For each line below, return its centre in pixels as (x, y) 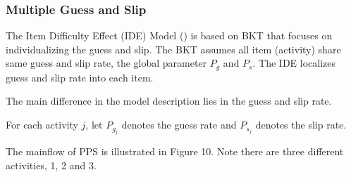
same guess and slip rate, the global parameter (106, 63)
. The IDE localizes (294, 63)
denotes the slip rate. (301, 125)
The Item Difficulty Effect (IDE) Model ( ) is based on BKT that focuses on (169, 35)
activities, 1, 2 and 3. (51, 165)
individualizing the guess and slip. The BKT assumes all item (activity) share (173, 49)
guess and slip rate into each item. (80, 77)
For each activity (42, 125)
